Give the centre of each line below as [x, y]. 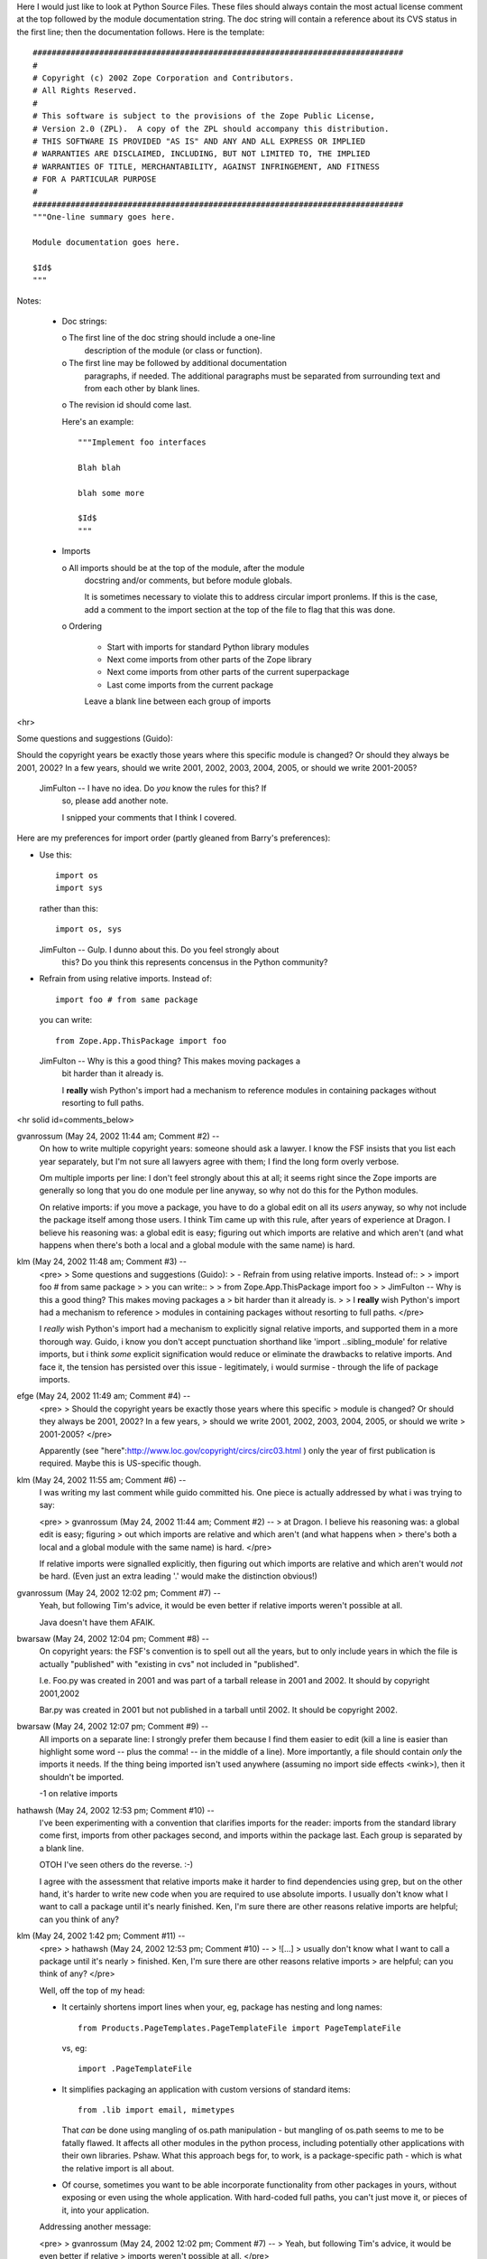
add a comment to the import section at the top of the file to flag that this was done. [240, 609]
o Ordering [82, 626]
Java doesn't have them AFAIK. [97, 1622]
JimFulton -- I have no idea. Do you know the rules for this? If [153, 788]
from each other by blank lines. [142, 388]
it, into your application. [106, 2210]
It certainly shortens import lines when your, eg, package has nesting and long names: [222, 2007]
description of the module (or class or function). [174, 350]
